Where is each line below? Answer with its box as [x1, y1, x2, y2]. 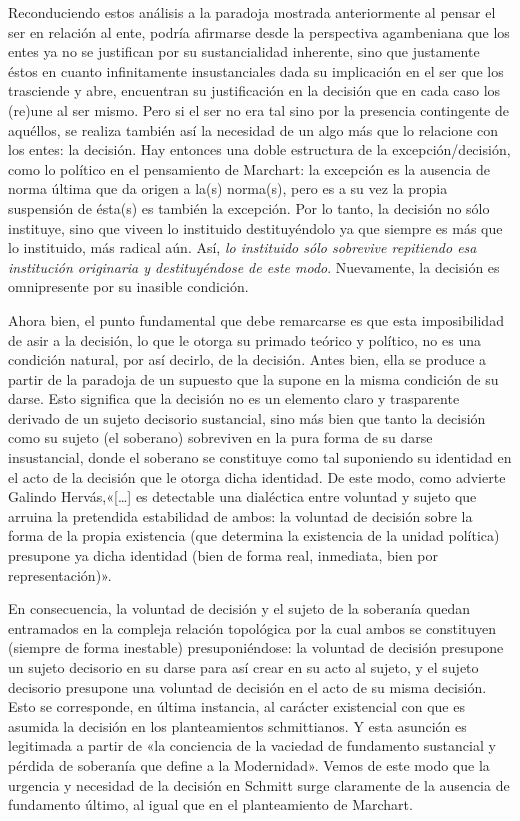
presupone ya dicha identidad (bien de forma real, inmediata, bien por [8, 545, 439, 566]
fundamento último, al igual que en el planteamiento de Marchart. [8, 794, 413, 815]
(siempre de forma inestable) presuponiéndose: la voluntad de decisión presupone [8, 637, 504, 658]
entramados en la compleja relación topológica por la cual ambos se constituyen [8, 617, 497, 638]
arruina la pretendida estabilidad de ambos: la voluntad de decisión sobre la [8, 505, 473, 526]
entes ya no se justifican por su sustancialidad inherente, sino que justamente [8, 41, 480, 62]
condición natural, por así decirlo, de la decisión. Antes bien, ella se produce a [8, 349, 487, 370]
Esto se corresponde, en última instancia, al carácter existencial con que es [8, 696, 465, 717]
